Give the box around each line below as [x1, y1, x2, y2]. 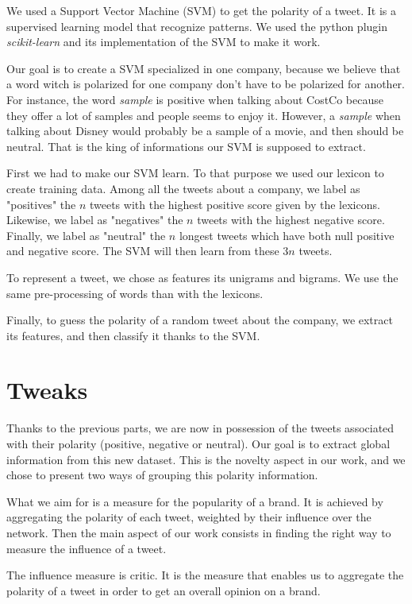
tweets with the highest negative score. [197, 211, 385, 228]
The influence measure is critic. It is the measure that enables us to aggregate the [6, 567, 404, 583]
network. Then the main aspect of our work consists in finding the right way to [6, 524, 391, 540]
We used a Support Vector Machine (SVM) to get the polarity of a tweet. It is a [6, 2, 397, 18]
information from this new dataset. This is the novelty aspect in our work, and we [6, 451, 406, 467]
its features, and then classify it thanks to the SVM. [6, 327, 260, 343]
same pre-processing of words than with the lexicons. [6, 285, 264, 301]
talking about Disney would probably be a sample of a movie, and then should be [6, 122, 404, 139]
